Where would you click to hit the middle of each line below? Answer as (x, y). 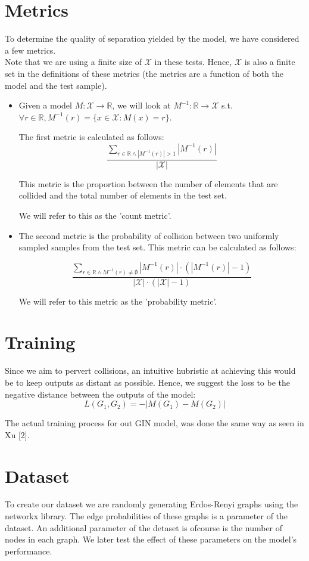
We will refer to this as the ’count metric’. (95, 215)
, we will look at (141, 105)
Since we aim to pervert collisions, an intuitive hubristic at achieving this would (150, 371)
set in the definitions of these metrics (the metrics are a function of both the (144, 73)
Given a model (45, 105)
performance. (29, 551)
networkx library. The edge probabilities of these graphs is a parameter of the (146, 516)
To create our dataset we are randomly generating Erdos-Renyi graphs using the (152, 504)
